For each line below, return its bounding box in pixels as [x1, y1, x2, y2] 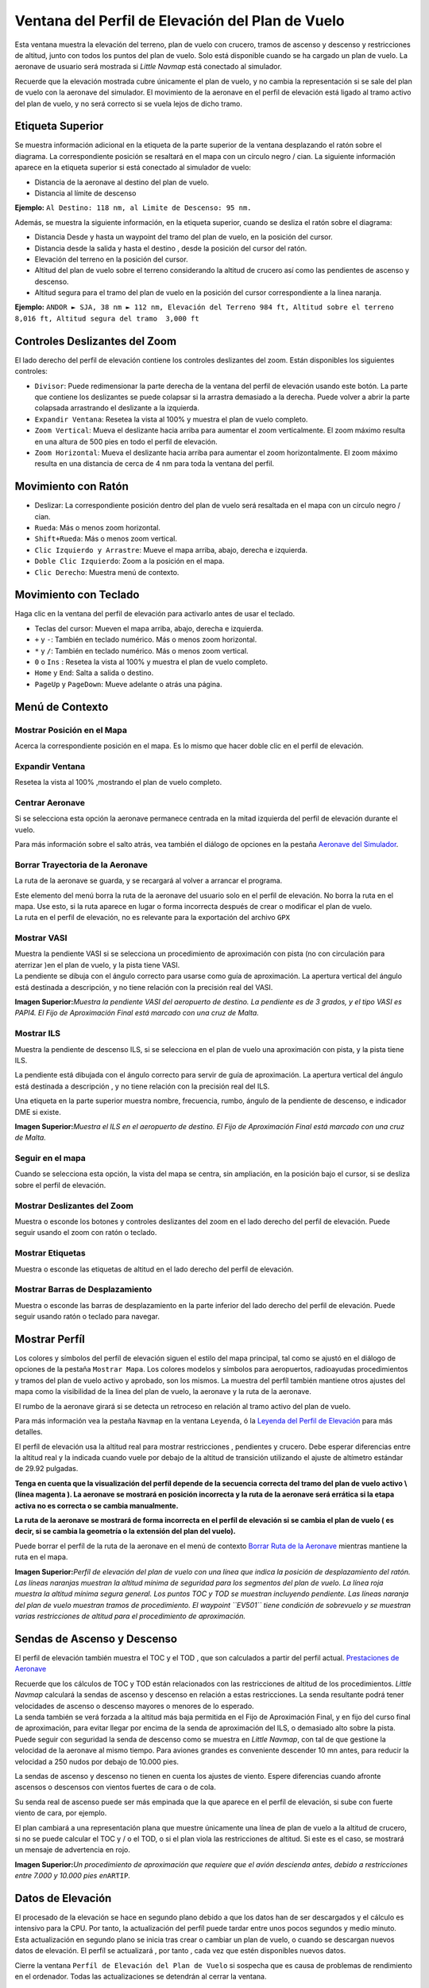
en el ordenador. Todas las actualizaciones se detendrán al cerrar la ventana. [14, 1971, 267, 1981]
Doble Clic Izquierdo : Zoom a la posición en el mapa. [34, 557, 225, 566]
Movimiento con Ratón [14, 480, 129, 493]
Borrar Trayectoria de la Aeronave [14, 859, 149, 870]
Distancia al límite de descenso [34, 188, 137, 198]
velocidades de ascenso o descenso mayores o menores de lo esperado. [14, 1701, 254, 1710]
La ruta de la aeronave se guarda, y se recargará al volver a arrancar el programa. [14, 876, 283, 886]
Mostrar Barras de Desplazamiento [14, 1284, 153, 1295]
